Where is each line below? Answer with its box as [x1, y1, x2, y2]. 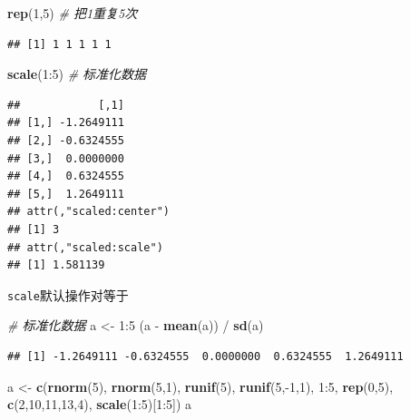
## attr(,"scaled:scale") [7, 240, 163, 254]
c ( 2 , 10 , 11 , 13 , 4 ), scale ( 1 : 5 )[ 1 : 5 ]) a [7, 395, 192, 414]
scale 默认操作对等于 [7, 285, 129, 304]
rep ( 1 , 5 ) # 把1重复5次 [7, 4, 138, 22]
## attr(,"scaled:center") [7, 205, 170, 219]
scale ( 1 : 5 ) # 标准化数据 [7, 64, 147, 83]
